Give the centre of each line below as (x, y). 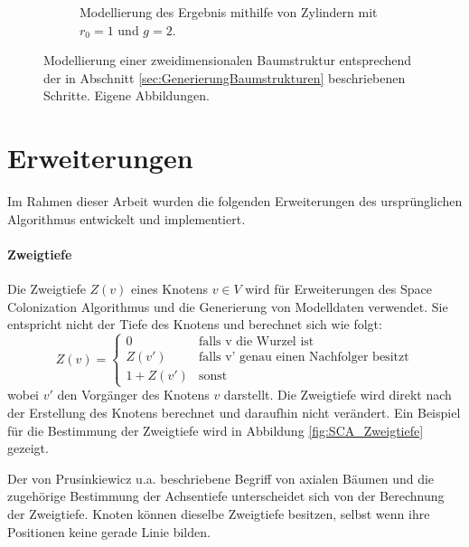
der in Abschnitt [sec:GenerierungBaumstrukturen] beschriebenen (225, 77)
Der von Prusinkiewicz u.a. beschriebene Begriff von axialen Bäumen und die (221, 478)
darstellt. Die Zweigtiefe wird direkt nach (338, 395)
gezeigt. (28, 448)
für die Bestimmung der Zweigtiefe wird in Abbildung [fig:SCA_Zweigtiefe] (216, 430)
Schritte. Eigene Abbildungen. (127, 95)
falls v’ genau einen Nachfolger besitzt (304, 358)
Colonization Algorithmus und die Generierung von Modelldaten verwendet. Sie (228, 306)
